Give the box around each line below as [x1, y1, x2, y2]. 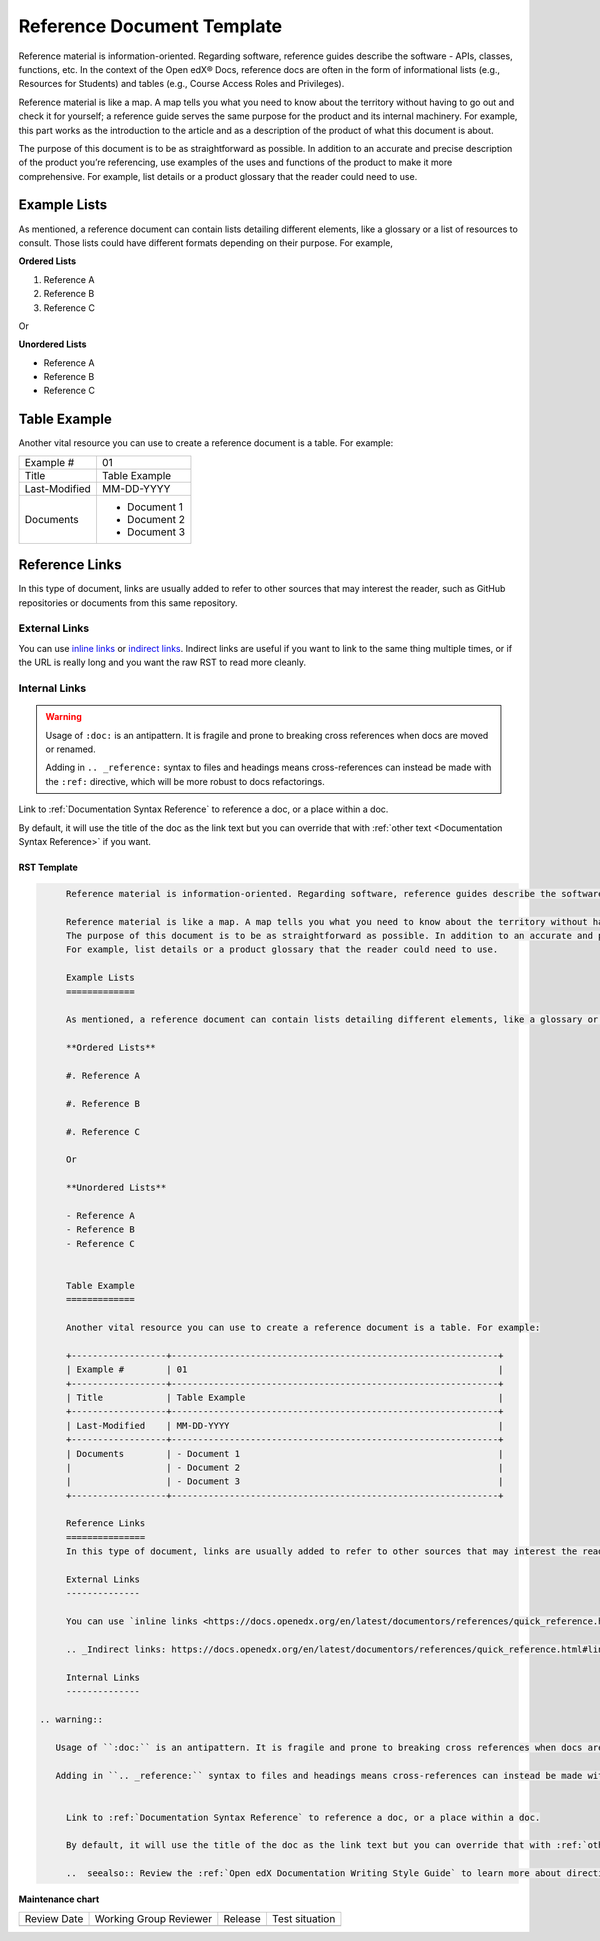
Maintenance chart [18, 1893, 100, 1905]
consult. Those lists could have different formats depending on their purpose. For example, [18, 236, 394, 249]
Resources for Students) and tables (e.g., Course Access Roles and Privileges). [18, 78, 345, 90]
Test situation [271, 1911, 336, 1925]
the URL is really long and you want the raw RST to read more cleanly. [18, 656, 307, 669]
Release [223, 1911, 262, 1925]
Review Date [24, 1911, 84, 1925]
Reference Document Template [18, 15, 283, 37]
